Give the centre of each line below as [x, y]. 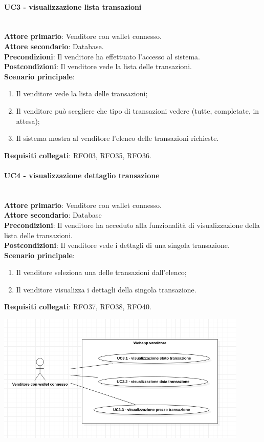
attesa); [28, 121]
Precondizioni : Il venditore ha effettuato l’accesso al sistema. [102, 56]
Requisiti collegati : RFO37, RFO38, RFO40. [78, 307]
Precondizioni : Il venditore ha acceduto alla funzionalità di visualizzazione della [132, 225]
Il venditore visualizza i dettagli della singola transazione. [106, 289]
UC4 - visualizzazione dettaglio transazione [82, 175]
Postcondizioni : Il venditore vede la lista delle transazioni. [98, 66]
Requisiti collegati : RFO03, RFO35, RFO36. [78, 155]
